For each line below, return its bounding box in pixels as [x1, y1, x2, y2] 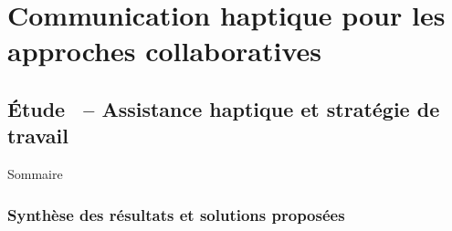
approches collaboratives [7, 32, 321, 69]
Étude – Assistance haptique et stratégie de [7, 94, 440, 122]
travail [7, 121, 68, 150]
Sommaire [7, 164, 63, 184]
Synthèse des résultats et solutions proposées [7, 203, 345, 226]
